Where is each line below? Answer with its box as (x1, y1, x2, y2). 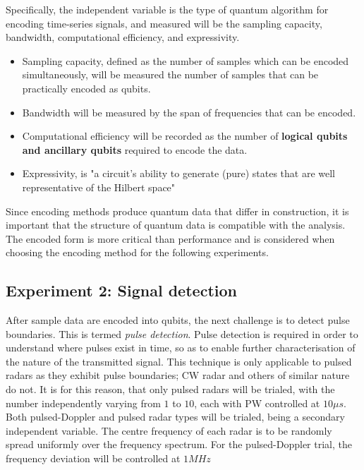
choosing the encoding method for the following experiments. (6, 245, 269, 260)
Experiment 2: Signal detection (6, 279, 237, 301)
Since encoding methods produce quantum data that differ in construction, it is (6, 203, 349, 218)
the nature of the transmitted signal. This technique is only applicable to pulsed (6, 354, 352, 368)
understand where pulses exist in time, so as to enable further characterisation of (6, 340, 356, 355)
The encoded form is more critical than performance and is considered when (6, 231, 335, 246)
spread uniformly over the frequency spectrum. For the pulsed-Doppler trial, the (6, 437, 352, 452)
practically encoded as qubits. (22, 80, 151, 95)
